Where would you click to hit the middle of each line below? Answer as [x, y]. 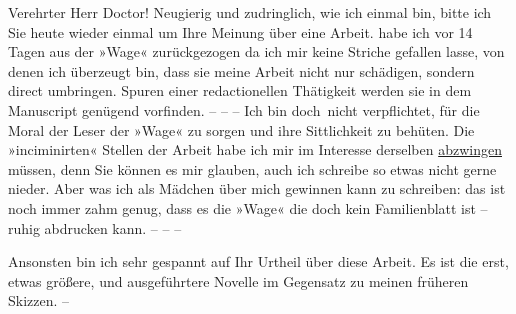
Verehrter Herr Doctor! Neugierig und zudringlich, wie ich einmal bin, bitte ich [250, 12]
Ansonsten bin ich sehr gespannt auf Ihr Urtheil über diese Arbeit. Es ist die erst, [258, 261]
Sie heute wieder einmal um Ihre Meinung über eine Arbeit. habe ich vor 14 [240, 31]
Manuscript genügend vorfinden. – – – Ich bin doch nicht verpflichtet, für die [244, 109]
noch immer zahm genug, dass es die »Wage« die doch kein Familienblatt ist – [248, 207]
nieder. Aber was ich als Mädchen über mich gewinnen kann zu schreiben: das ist [257, 188]
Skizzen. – [39, 300]
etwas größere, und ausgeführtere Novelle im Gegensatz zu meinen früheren [238, 280]
